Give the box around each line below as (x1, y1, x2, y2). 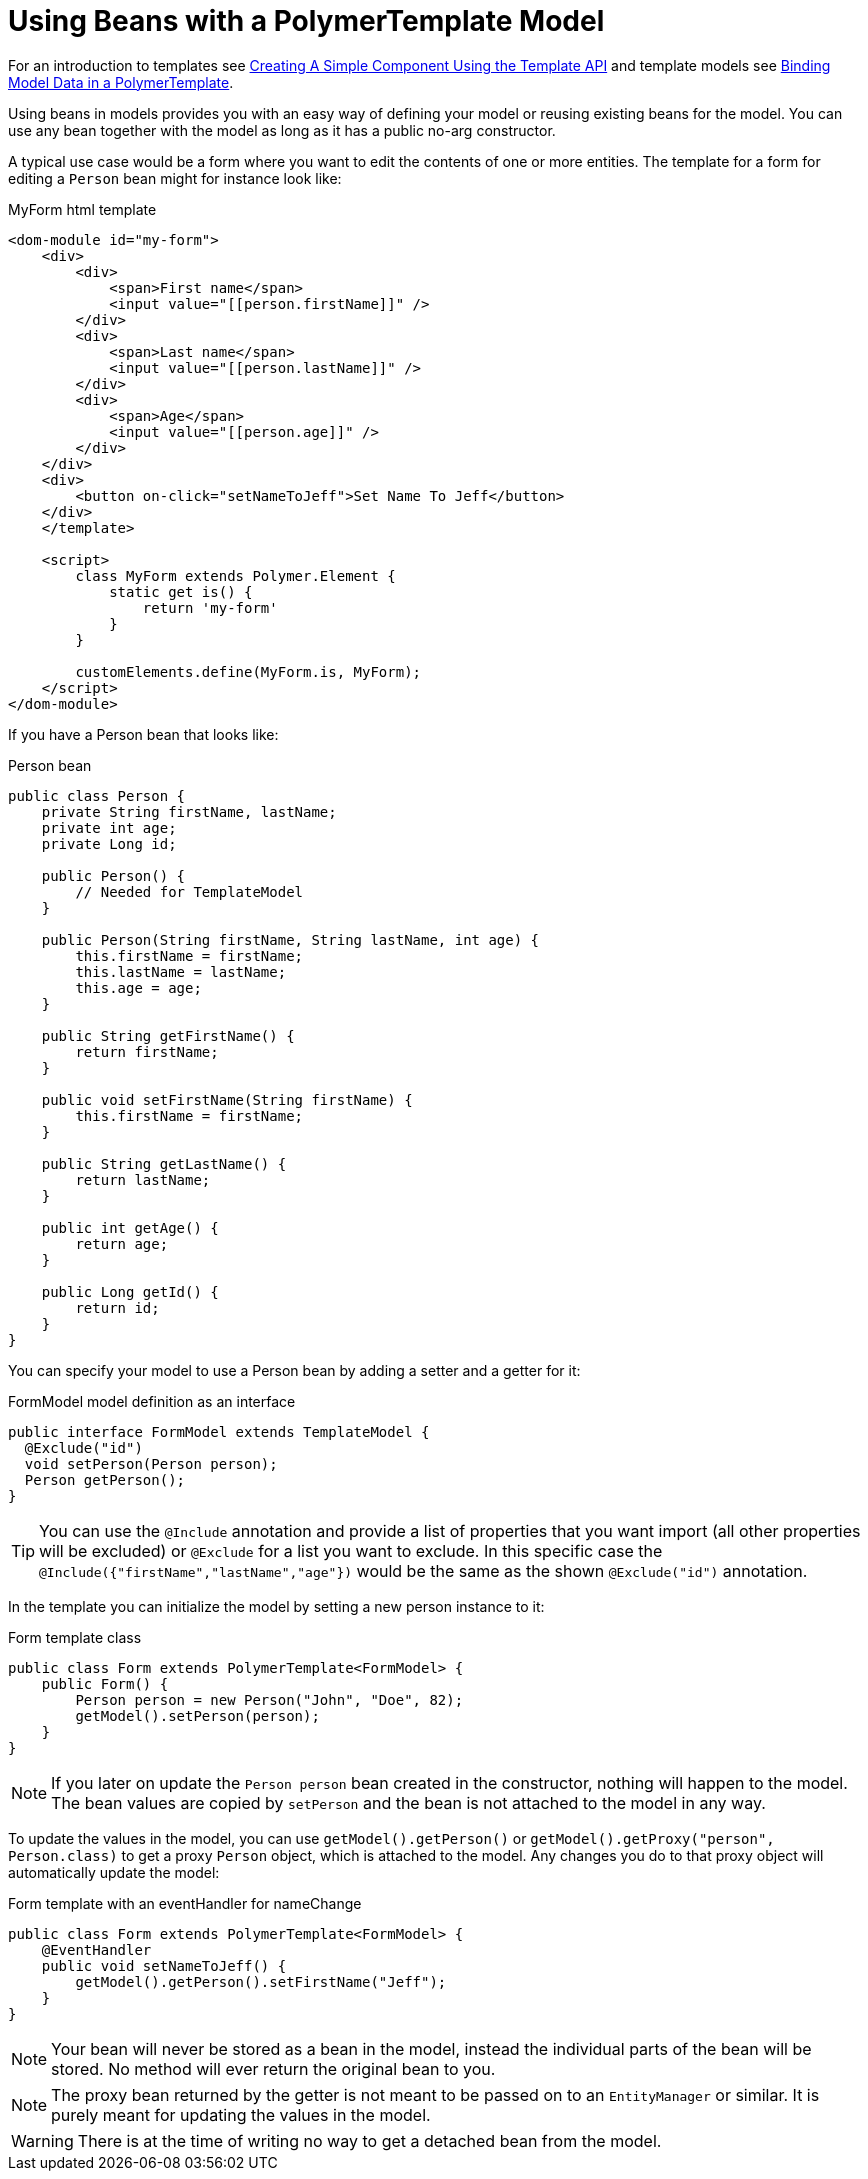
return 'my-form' (142, 599, 278, 616)
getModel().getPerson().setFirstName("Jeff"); (75, 1973, 447, 1990)
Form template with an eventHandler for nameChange (8, 1894, 362, 1912)
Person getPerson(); (24, 1471, 186, 1488)
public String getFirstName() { (41, 1027, 295, 1044)
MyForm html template (8, 200, 157, 218)
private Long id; (41, 835, 177, 852)
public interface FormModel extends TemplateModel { (8, 1423, 430, 1440)
